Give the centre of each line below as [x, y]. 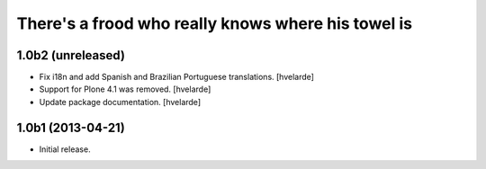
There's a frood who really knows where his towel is [215, 23]
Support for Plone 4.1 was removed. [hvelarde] [125, 89]
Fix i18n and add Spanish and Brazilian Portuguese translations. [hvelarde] [177, 77]
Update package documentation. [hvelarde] [120, 102]
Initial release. [65, 149]
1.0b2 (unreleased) [71, 55]
